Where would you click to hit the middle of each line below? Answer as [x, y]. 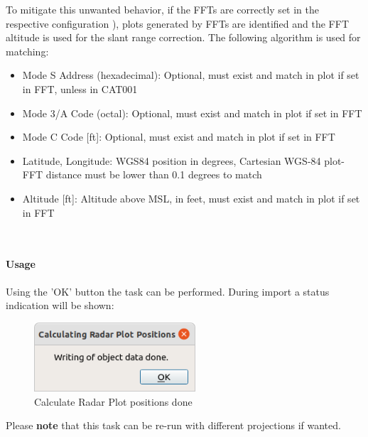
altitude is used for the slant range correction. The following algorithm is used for [183, 37]
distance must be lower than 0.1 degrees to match [154, 174]
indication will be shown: [60, 305]
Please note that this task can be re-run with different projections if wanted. [173, 425]
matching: [27, 51]
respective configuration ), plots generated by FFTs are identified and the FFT [178, 23]
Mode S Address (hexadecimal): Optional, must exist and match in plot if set [191, 75]
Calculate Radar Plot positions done [113, 401]
